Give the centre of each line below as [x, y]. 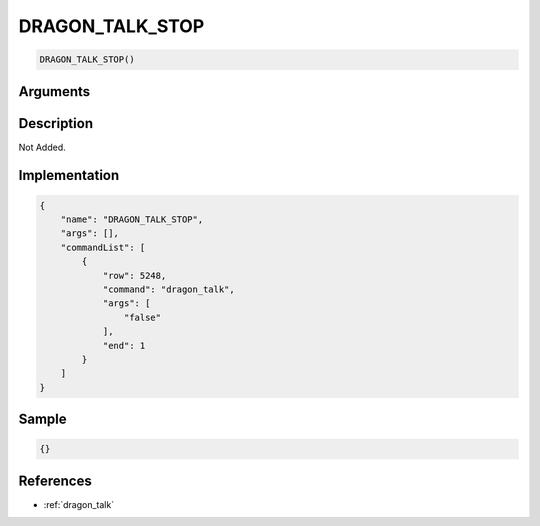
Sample [42, 419]
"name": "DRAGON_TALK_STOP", [132, 219]
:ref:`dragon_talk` [79, 504]
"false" [142, 317]
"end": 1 [124, 345]
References [55, 480]
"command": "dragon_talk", [168, 289]
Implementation [69, 175]
